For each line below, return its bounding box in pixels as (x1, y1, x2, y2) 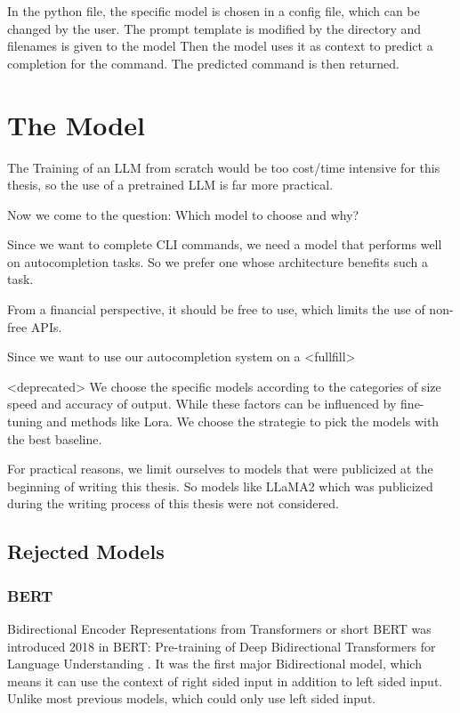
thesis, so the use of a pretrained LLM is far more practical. (7, 175, 334, 194)
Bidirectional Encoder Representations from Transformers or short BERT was (7, 620, 432, 637)
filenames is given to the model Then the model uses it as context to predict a (7, 36, 433, 55)
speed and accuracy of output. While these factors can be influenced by (7, 394, 397, 413)
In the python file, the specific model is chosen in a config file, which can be (7, 2, 420, 20)
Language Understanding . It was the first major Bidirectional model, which (7, 654, 422, 673)
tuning (7, 412, 43, 431)
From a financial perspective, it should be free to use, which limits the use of (7, 300, 425, 319)
